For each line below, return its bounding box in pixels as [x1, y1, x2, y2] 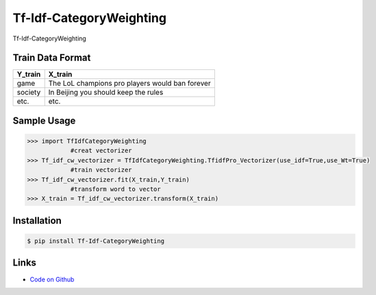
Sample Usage [12, 115, 76, 126]
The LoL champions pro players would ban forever [48, 79, 212, 88]
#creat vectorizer [70, 147, 133, 154]
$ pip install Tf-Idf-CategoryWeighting [27, 237, 164, 245]
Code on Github [29, 275, 75, 283]
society [16, 88, 41, 97]
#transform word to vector [70, 185, 161, 193]
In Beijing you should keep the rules [48, 88, 164, 97]
